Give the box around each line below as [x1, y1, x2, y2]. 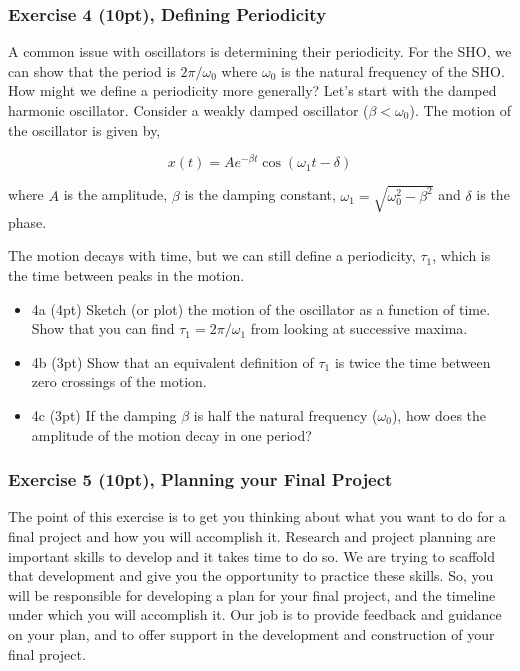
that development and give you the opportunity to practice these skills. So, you [8, 565, 494, 586]
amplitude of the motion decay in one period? [31, 424, 312, 445]
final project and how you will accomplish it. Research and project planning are [8, 525, 496, 546]
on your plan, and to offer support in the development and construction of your [8, 623, 495, 644]
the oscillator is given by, [8, 119, 161, 140]
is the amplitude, [63, 184, 168, 205]
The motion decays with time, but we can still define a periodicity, [8, 245, 416, 266]
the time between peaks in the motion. [8, 265, 245, 285]
